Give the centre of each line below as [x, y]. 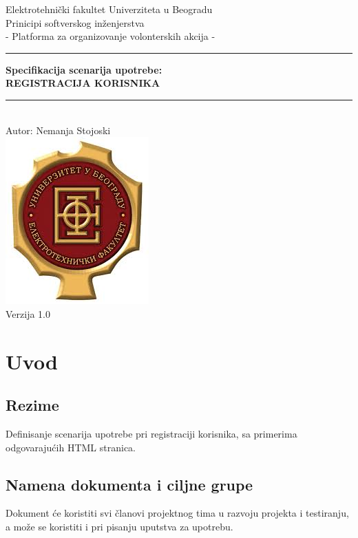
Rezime [32, 405]
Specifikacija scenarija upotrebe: [84, 69]
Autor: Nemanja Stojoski [58, 130]
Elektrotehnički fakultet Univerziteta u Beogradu [109, 9]
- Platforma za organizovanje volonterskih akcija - [110, 36]
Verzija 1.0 [28, 313]
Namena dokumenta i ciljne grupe [129, 484]
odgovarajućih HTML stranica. [71, 447]
